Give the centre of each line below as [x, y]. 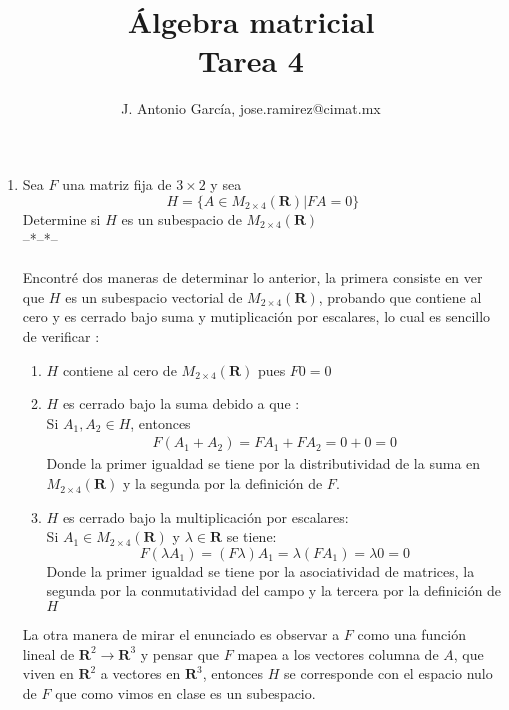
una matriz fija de [117, 183]
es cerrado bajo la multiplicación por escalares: [205, 516]
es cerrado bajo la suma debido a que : [181, 403]
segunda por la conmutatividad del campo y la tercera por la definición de [274, 590]
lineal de [48, 653]
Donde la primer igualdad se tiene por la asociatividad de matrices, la [260, 570]
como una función [411, 634]
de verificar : [61, 336]
